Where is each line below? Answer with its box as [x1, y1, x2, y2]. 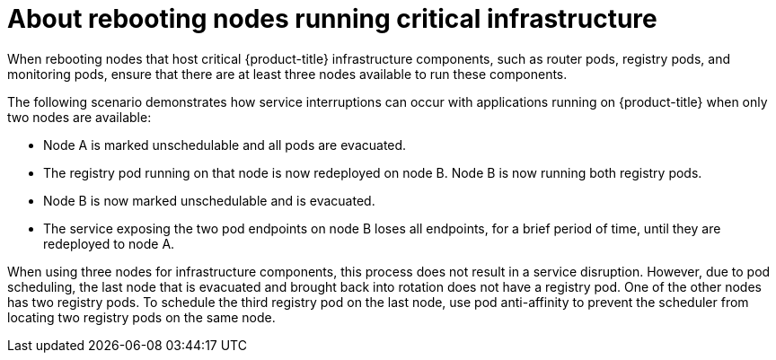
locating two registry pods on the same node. [7, 309, 276, 325]
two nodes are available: [7, 109, 152, 125]
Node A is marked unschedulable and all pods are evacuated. [43, 136, 407, 153]
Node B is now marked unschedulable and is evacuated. [43, 192, 375, 208]
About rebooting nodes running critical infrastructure [7, 4, 657, 34]
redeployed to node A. [43, 235, 175, 251]
